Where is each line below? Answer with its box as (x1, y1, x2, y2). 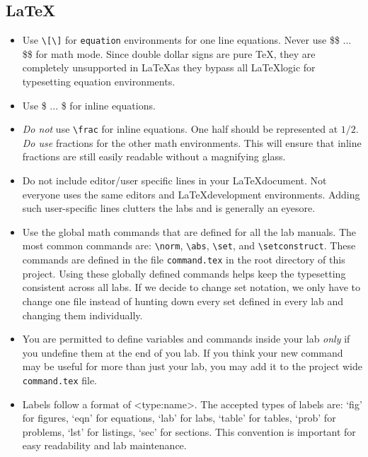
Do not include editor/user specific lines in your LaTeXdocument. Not (22, 173, 327, 188)
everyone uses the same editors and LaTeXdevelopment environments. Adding (22, 186, 360, 201)
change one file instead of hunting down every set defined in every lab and (22, 293, 344, 308)
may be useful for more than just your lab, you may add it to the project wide (22, 359, 363, 374)
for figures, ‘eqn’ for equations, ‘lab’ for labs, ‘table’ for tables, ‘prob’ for (22, 410, 336, 425)
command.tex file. (22, 372, 97, 387)
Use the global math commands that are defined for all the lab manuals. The (22, 224, 357, 239)
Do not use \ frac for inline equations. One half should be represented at (22, 121, 338, 136)
